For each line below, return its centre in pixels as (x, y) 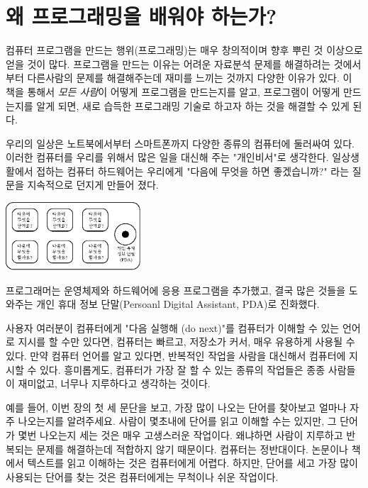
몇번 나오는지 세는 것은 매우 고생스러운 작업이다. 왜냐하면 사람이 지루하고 (180, 435)
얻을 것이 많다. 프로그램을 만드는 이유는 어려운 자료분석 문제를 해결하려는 (168, 63)
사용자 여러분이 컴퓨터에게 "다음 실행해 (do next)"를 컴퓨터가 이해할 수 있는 (173, 327)
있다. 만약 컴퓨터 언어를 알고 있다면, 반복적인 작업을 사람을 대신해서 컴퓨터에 (176, 356)
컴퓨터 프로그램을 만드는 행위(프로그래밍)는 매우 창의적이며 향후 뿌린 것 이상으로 (184, 50)
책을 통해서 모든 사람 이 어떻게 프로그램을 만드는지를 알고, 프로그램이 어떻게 (173, 91)
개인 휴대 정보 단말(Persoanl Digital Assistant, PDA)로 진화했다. (178, 304)
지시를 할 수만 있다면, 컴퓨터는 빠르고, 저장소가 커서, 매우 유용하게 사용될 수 (186, 342)
